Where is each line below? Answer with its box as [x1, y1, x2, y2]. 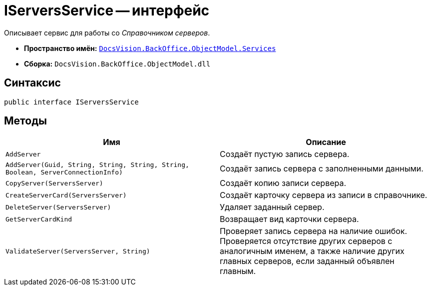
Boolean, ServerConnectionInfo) [5, 168, 123, 176]
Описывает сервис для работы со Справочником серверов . [4, 28, 210, 37]
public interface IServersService [4, 97, 139, 106]
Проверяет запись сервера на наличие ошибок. [220, 226, 408, 236]
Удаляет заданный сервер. [220, 202, 325, 212]
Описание [306, 137, 346, 147]
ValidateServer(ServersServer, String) [5, 247, 150, 255]
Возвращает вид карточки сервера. [220, 214, 359, 224]
